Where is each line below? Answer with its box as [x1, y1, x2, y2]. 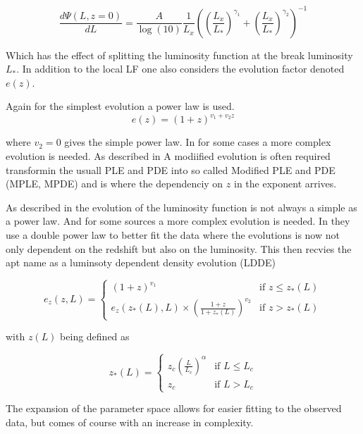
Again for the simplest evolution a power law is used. [6, 99, 235, 113]
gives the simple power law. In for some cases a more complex [64, 135, 331, 149]
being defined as [60, 329, 130, 344]
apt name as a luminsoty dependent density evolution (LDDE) [6, 255, 276, 270]
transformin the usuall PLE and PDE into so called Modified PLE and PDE [6, 162, 336, 177]
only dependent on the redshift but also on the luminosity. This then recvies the [6, 241, 352, 256]
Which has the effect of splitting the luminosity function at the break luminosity [6, 47, 353, 62]
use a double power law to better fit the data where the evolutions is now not [6, 227, 340, 242]
